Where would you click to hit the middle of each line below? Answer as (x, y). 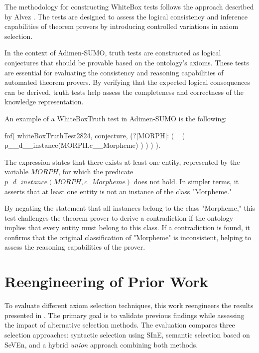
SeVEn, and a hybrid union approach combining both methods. (101, 344)
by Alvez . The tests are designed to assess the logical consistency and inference (126, 16)
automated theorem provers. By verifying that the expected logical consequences (127, 82)
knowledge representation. (44, 102)
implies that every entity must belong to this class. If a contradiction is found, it (127, 227)
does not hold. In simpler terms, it (186, 181)
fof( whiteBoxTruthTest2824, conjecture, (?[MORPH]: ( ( (95, 135)
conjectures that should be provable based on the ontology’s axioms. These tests (127, 62)
